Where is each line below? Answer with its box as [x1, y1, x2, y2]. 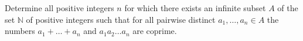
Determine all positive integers [5, 2, 114, 13]
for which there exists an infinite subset [124, 2, 266, 13]
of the [277, 2, 298, 13]
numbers [5, 25, 35, 37]
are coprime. [132, 25, 177, 37]
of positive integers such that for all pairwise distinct [26, 13, 216, 25]
